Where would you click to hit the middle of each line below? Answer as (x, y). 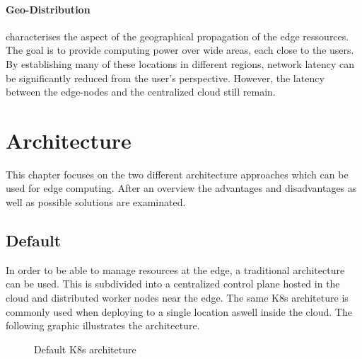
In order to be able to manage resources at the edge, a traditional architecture (175, 269)
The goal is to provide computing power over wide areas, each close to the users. (180, 50)
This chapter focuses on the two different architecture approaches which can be (177, 174)
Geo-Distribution (48, 9)
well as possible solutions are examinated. (96, 202)
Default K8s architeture (85, 349)
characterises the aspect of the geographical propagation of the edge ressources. (177, 36)
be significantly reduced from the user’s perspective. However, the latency (165, 78)
